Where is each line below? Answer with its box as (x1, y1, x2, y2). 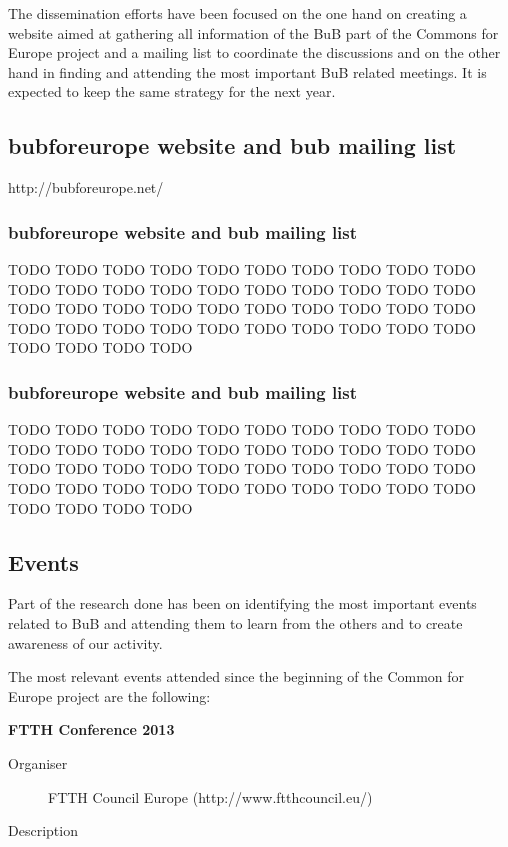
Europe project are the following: (8, 685, 211, 706)
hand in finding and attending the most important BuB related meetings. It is (8, 61, 487, 82)
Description (8, 820, 78, 841)
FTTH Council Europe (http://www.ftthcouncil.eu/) (48, 786, 373, 807)
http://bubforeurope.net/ (8, 177, 164, 198)
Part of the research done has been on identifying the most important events (8, 593, 477, 614)
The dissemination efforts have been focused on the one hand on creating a (8, 3, 467, 23)
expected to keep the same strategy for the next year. (8, 81, 336, 102)
